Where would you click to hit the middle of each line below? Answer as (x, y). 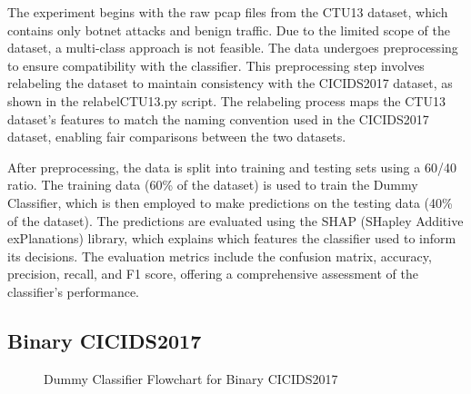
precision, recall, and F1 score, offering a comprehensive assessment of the (213, 274)
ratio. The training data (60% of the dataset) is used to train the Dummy (213, 185)
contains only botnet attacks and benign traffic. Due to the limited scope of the (229, 30)
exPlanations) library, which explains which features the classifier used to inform (232, 238)
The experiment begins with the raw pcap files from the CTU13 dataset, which (228, 12)
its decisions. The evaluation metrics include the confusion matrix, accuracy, (220, 256)
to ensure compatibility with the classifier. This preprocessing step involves (216, 65)
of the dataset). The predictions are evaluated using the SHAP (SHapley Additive (235, 220)
